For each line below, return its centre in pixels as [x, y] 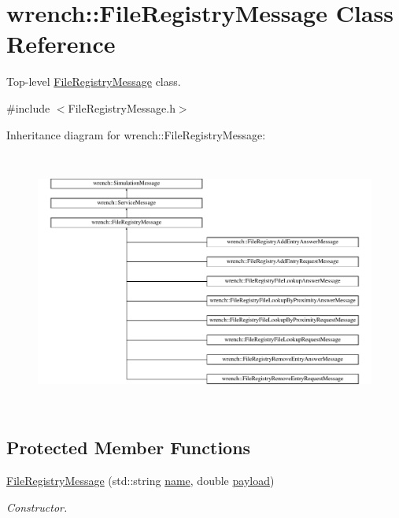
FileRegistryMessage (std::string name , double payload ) [140, 481]
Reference [61, 44]
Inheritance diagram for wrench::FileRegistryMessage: [136, 134]
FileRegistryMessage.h [122, 107]
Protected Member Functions [129, 448]
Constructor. [37, 507]
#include [28, 107]
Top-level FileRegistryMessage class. [94, 81]
